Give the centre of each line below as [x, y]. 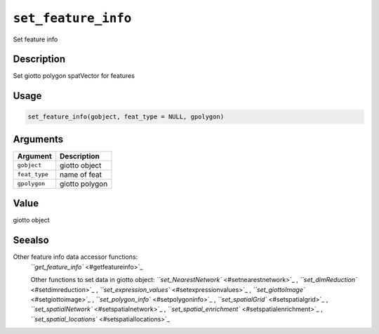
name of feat [81, 174]
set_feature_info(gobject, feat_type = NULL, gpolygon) [126, 117]
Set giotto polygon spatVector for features [74, 76]
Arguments [38, 139]
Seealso [31, 240]
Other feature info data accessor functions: [75, 257]
